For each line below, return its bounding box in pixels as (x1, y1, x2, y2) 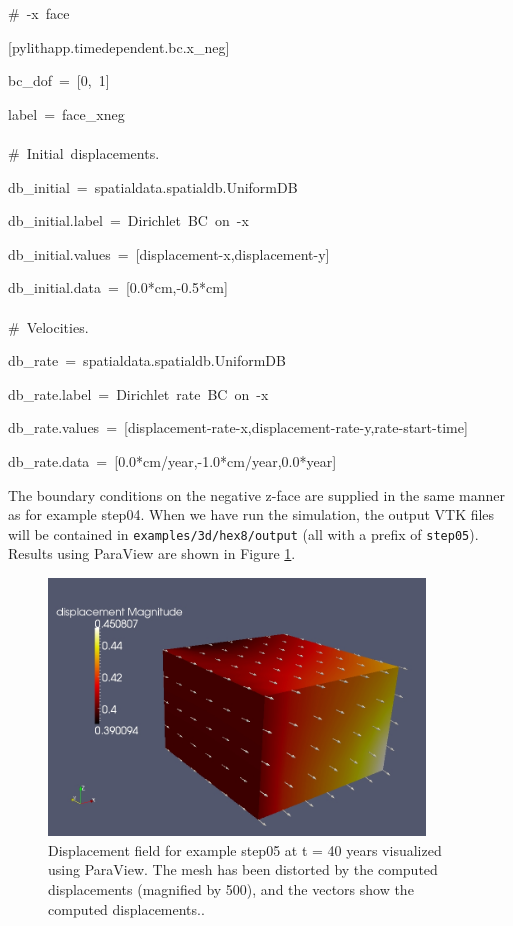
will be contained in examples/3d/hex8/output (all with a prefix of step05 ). (8, 523, 479, 544)
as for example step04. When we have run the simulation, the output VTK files (8, 504, 495, 525)
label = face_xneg (8, 103, 125, 124)
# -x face (8, 3, 70, 23)
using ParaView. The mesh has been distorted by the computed (48, 859, 438, 880)
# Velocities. (8, 316, 89, 337)
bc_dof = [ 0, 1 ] (8, 70, 110, 91)
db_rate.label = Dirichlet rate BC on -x (8, 383, 269, 404)
